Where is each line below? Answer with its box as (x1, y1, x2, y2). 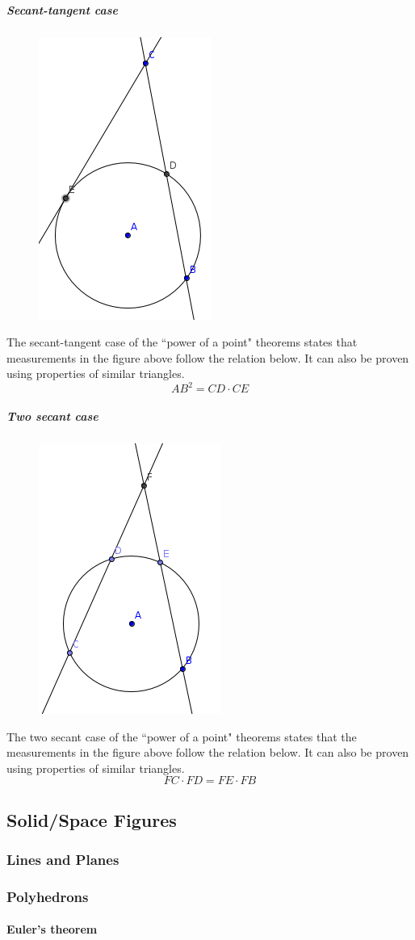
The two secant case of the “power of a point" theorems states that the (6, 728, 357, 745)
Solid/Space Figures (6, 807, 177, 832)
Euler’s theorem (6, 921, 98, 938)
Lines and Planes (6, 850, 119, 870)
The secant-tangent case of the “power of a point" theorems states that (6, 334, 358, 350)
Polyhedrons (6, 886, 89, 906)
